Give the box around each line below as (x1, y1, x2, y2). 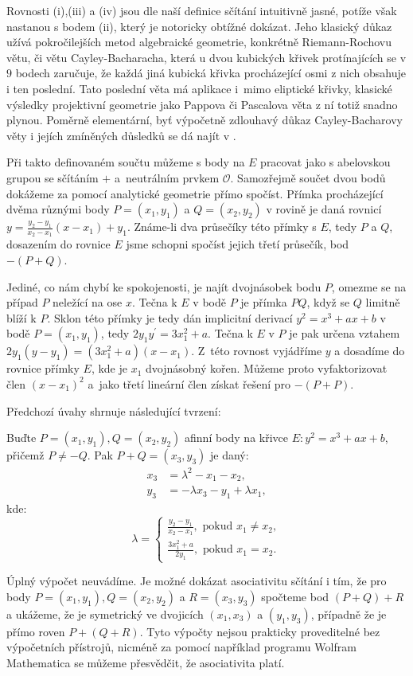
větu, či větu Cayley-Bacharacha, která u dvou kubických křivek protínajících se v (6, 49, 407, 65)
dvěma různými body (6, 201, 110, 217)
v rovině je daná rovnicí (266, 201, 382, 217)
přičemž (6, 447, 45, 463)
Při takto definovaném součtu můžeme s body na (6, 154, 245, 170)
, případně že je (310, 605, 387, 622)
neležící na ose (53, 294, 123, 311)
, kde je (91, 360, 127, 377)
